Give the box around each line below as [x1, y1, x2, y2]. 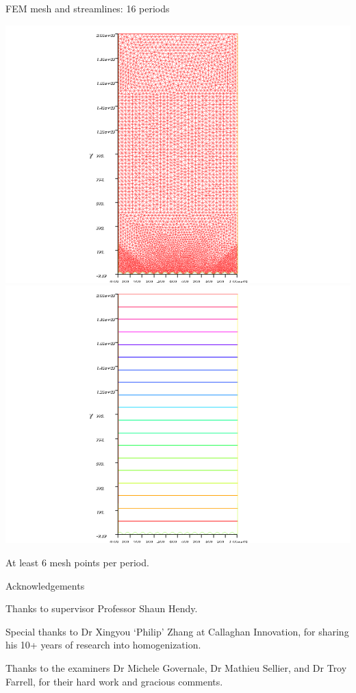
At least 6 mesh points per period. [5, 555, 149, 569]
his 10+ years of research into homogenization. [5, 638, 201, 652]
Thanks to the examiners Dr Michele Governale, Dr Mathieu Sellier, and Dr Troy [5, 660, 347, 675]
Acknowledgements [5, 578, 85, 592]
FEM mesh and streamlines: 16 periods [5, 1, 170, 15]
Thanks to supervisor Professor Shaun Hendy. [5, 601, 198, 616]
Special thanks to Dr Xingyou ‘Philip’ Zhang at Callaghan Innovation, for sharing [5, 624, 349, 638]
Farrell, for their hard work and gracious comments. [5, 674, 223, 688]
